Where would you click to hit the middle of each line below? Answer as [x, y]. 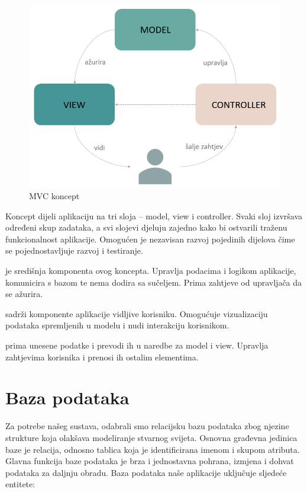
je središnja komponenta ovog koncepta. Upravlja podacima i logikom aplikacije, [151, 271]
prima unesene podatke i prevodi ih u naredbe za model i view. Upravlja [137, 345]
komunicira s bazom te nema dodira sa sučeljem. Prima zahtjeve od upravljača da [154, 282]
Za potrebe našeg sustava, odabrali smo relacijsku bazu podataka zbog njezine [147, 426]
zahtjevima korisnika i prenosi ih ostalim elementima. [102, 357]
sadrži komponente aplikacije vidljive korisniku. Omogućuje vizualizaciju [137, 313]
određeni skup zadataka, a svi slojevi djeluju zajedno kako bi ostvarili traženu [146, 227]
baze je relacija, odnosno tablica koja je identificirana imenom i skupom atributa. [153, 449]
